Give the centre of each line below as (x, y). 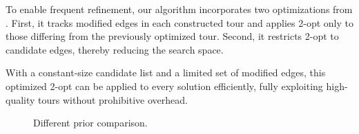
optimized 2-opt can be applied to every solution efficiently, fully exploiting (164, 86)
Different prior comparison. (90, 123)
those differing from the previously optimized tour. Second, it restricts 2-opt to (172, 36)
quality (20, 99)
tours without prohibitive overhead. (113, 99)
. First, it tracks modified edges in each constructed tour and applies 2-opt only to (179, 22)
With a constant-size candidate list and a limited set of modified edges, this (166, 72)
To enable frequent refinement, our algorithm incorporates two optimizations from (179, 9)
